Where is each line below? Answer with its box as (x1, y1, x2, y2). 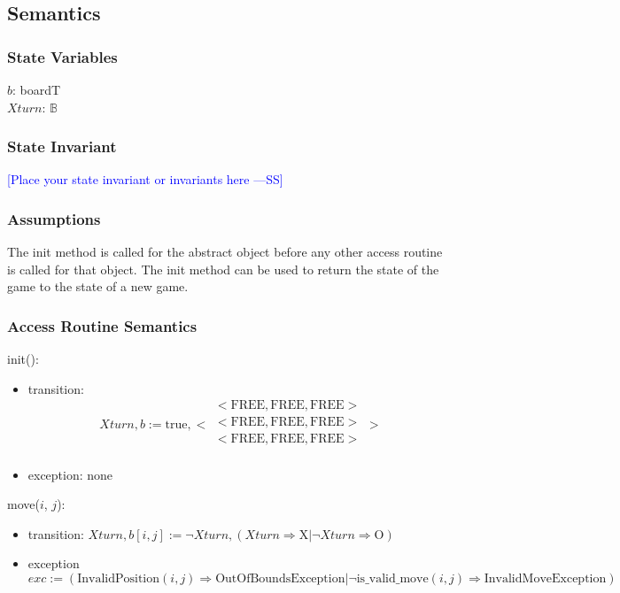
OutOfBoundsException (215, 572, 345, 585)
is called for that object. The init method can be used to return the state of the (7, 259, 439, 278)
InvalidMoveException (484, 572, 607, 585)
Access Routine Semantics (7, 314, 198, 336)
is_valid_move (356, 572, 429, 585)
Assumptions (7, 207, 101, 229)
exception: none (27, 465, 113, 483)
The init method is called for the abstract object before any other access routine (7, 243, 443, 261)
